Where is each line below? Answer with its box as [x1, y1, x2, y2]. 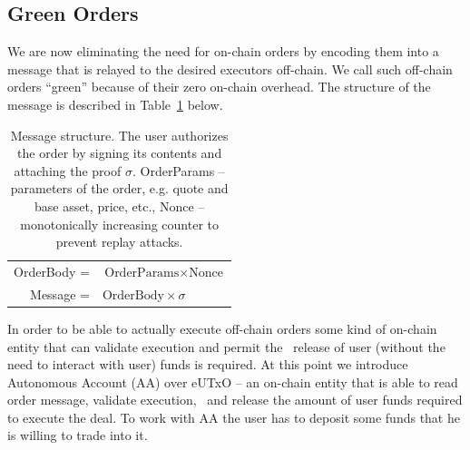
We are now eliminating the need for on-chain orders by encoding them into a [7, 42, 439, 61]
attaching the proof [14, 161, 122, 180]
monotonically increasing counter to [20, 214, 219, 233]
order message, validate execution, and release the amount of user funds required [7, 390, 463, 409]
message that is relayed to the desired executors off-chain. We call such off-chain [7, 59, 453, 78]
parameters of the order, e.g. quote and [10, 179, 229, 198]
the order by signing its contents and [17, 143, 222, 162]
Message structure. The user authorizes [10, 125, 229, 144]
